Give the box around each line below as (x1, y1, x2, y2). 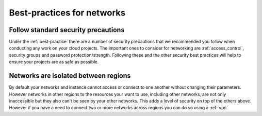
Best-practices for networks (9, 7, 126, 18)
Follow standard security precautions (9, 26, 125, 34)
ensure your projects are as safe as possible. (9, 59, 99, 65)
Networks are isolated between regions (9, 72, 131, 80)
